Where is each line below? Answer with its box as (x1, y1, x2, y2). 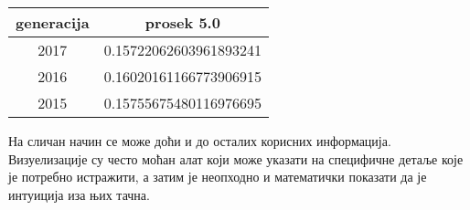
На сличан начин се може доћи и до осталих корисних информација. (8, 131, 391, 150)
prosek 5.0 (144, 12, 220, 33)
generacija (16, 12, 90, 33)
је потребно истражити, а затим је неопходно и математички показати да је (8, 167, 427, 186)
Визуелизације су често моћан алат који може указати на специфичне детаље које (8, 149, 464, 168)
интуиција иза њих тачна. (8, 184, 150, 204)
